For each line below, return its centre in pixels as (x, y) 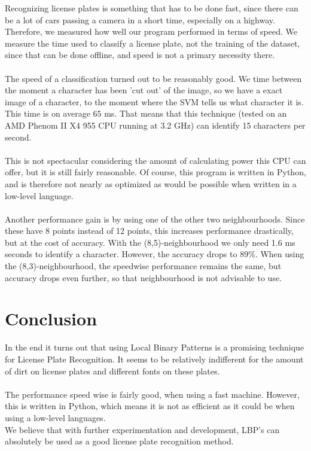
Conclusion (51, 319)
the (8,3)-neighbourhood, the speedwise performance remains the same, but (143, 266)
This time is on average (48, 113)
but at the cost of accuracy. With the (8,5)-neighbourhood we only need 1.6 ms (150, 242)
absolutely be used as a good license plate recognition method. (119, 441)
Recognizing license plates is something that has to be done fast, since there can (152, 8)
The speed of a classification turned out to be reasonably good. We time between (153, 78)
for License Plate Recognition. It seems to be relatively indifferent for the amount (154, 359)
